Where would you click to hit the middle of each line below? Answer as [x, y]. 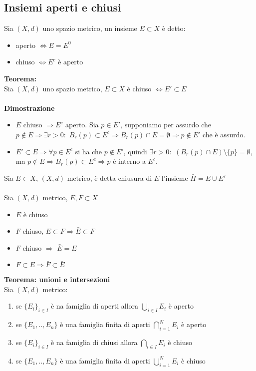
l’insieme [175, 178]
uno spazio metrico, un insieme [90, 28]
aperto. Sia [82, 125]
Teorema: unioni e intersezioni [57, 279]
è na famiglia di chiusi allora [94, 342]
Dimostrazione [29, 108]
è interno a [129, 161]
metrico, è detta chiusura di [110, 178]
